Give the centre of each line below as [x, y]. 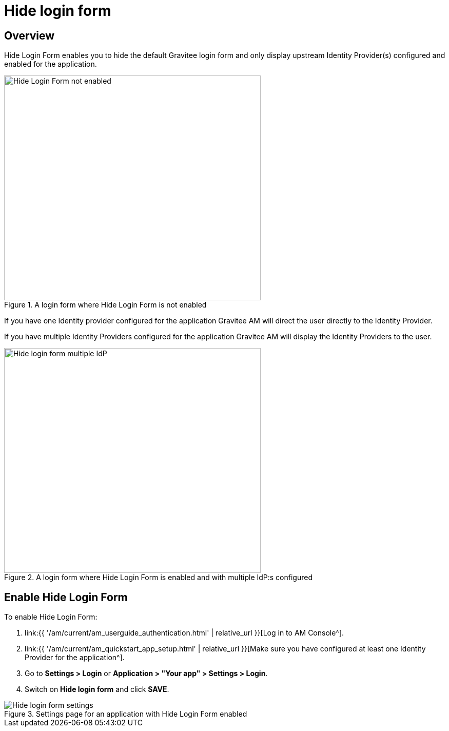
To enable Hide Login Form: [51, 617]
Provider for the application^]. [75, 658]
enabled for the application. [51, 64]
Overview [30, 35]
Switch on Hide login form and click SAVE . [97, 689]
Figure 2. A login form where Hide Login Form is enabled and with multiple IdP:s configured [158, 578]
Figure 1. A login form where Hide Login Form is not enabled [105, 305]
